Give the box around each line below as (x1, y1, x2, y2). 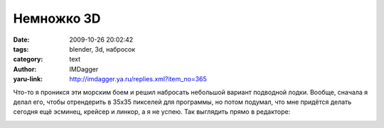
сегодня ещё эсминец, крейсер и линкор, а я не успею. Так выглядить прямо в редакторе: (13, 107, 291, 116)
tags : (13, 45, 29, 53)
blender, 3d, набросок (69, 45, 136, 53)
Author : (13, 64, 37, 74)
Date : (13, 35, 30, 44)
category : (13, 55, 43, 64)
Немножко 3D (13, 11, 101, 26)
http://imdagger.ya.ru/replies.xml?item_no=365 (69, 75, 208, 83)
